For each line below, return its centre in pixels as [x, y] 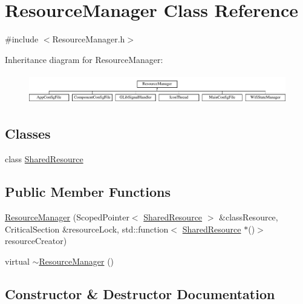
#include [22, 39]
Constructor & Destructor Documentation [140, 293]
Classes [28, 134]
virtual [17, 261]
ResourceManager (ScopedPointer [67, 216]
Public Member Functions [88, 192]
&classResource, [249, 216]
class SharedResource [44, 159]
